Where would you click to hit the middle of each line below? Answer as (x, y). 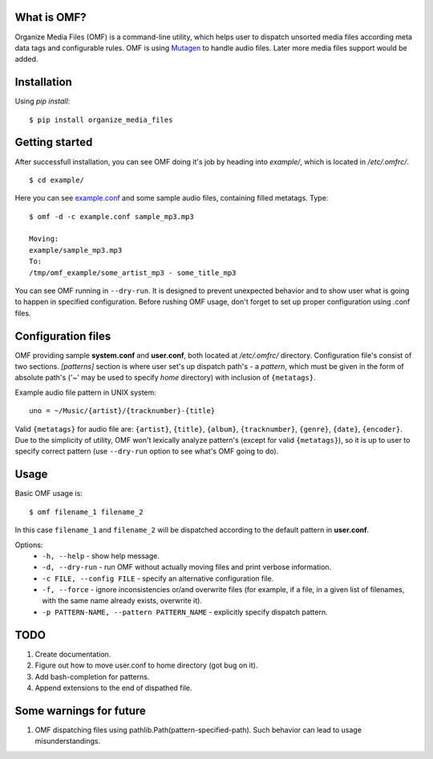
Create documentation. (73, 654)
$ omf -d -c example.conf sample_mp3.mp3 (111, 216)
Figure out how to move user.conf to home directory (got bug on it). (146, 665)
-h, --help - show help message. (101, 556)
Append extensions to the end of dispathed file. (113, 688)
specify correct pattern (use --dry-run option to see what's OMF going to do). (147, 451)
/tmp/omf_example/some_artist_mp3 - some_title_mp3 (133, 272)
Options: (29, 545)
